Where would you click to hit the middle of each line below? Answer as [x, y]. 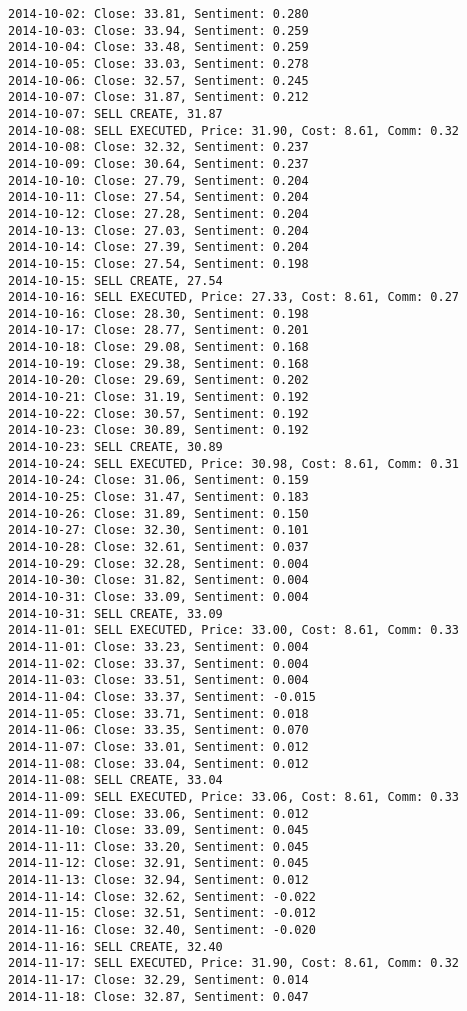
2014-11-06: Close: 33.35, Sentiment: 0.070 [158, 730]
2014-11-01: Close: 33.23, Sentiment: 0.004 [158, 646]
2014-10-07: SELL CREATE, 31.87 [115, 113]
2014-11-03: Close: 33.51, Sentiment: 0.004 [158, 680]
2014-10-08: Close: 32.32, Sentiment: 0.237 [158, 147]
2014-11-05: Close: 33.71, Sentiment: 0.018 [158, 713]
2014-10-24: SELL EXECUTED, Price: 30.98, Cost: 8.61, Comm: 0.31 [234, 463]
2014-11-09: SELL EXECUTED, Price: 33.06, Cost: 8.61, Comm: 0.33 [234, 796]
